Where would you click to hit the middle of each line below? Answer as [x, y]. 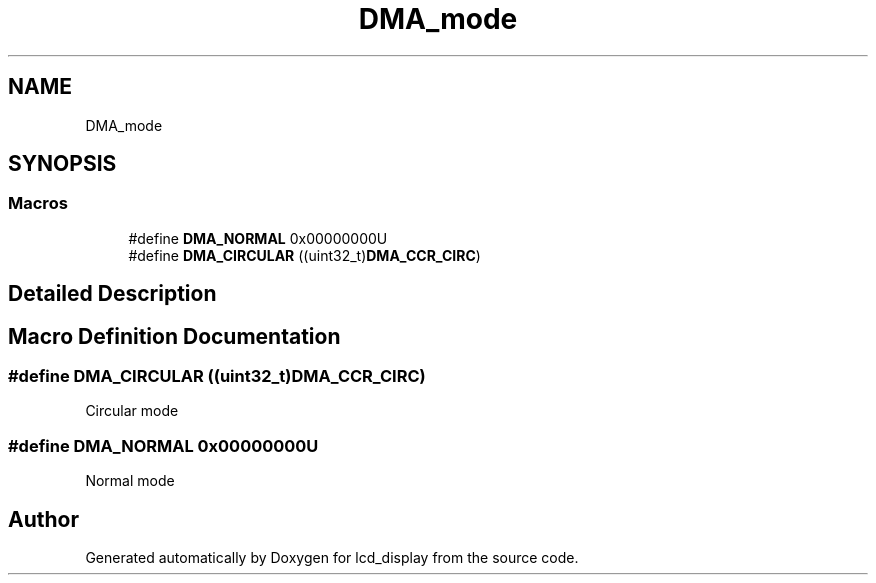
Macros [38, 203]
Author [43, 519]
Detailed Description [112, 294]
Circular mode [132, 411]
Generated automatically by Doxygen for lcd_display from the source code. [332, 558]
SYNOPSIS [62, 164]
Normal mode [130, 481]
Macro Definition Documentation [174, 336]
